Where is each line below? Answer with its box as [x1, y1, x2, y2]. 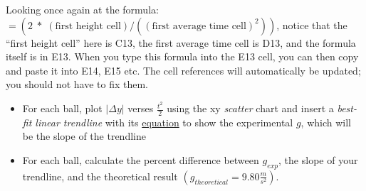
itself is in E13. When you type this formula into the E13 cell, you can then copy [6, 49, 359, 64]
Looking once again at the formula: [6, 2, 159, 16]
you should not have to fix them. [6, 77, 148, 92]
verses [127, 101, 154, 116]
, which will [300, 114, 351, 129]
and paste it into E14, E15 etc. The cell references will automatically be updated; [6, 62, 361, 77]
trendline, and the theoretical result [22, 168, 178, 183]
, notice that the [276, 17, 347, 32]
